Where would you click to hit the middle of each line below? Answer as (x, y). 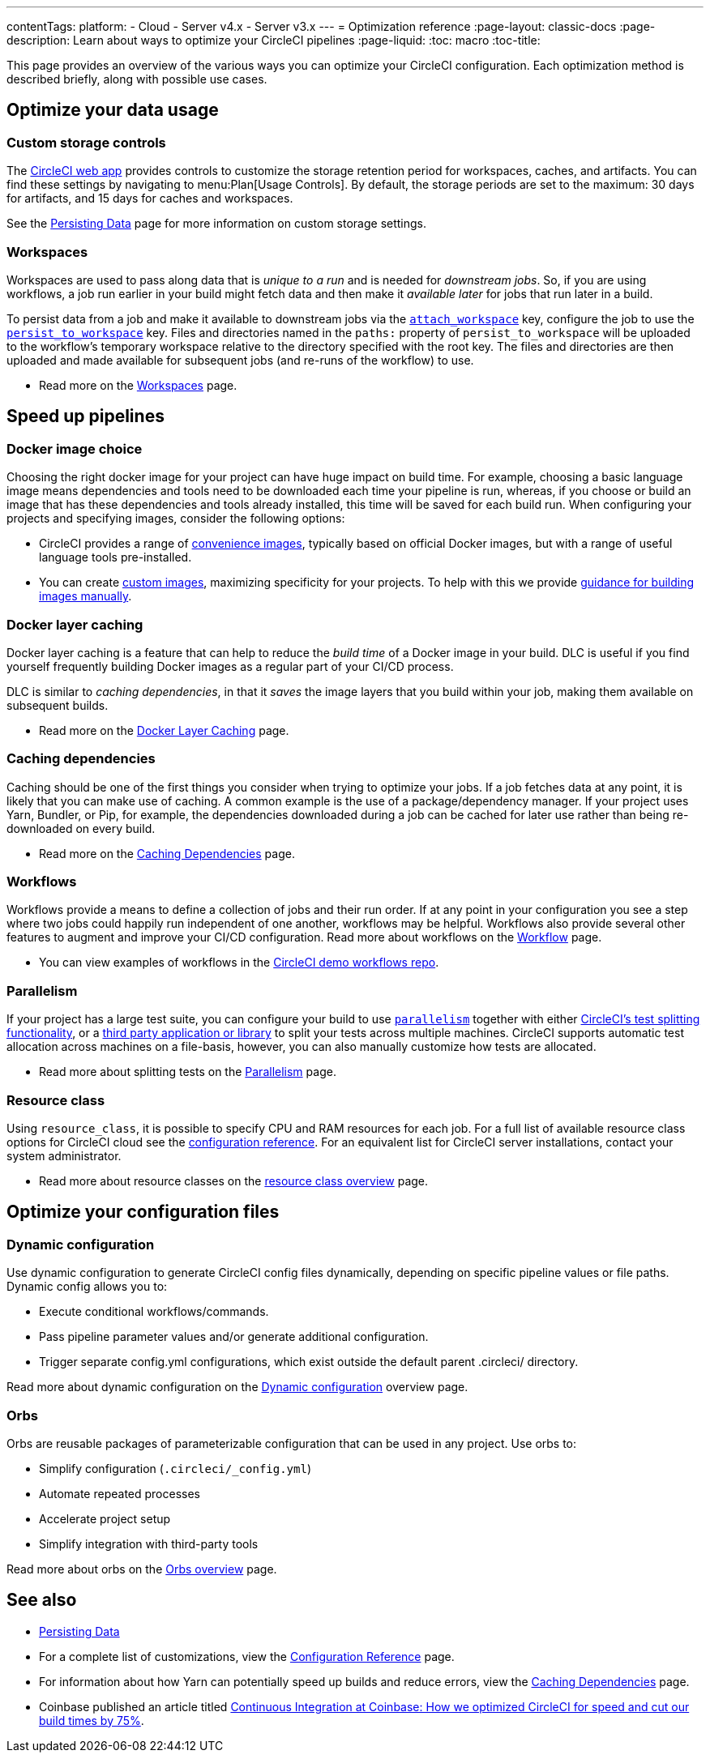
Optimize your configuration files (143, 1212)
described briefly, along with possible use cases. (137, 79)
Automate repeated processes (120, 1493)
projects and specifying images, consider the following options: (176, 519)
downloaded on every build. (81, 828)
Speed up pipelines (86, 416)
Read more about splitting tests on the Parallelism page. (188, 1072)
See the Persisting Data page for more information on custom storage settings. (217, 224)
